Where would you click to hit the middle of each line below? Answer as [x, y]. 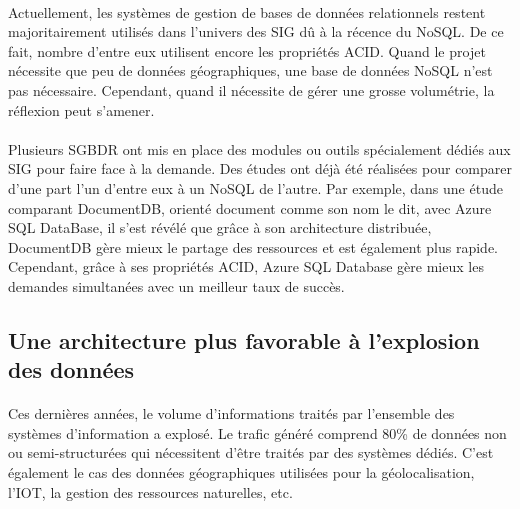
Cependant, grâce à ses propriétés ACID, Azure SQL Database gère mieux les [246, 266]
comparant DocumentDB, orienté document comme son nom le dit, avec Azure [250, 207]
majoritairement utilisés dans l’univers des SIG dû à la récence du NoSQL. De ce [256, 31]
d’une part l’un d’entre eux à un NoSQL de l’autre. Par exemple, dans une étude [255, 187]
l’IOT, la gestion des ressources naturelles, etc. [150, 491]
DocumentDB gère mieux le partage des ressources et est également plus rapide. [253, 246]
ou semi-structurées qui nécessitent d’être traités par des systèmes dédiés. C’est [251, 452]
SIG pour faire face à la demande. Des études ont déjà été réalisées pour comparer [260, 168]
